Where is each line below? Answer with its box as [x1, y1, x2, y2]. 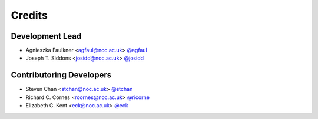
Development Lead [11, 31, 82, 41]
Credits [11, 9, 48, 22]
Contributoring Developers [11, 70, 112, 80]
